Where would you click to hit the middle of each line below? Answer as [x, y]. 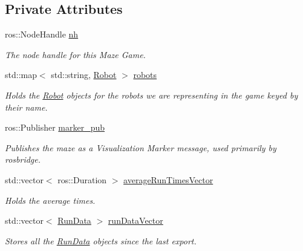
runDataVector [135, 220]
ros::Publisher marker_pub [55, 127]
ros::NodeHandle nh [42, 34]
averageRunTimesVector [168, 179]
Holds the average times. [50, 200]
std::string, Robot [84, 75]
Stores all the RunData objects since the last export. [101, 240]
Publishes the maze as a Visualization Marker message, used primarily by [141, 147]
